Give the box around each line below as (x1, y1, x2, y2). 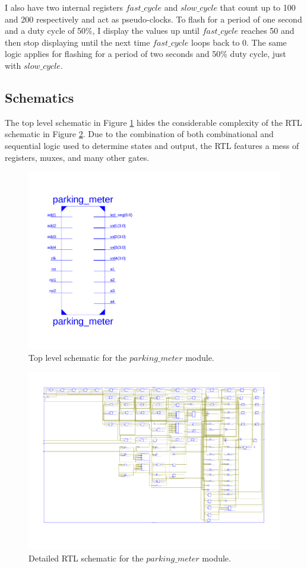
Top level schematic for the (29, 351, 127, 364)
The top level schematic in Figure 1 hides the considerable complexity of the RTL (5, 116, 302, 128)
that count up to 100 (220, 1, 296, 13)
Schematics (5, 88, 74, 106)
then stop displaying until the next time (5, 36, 150, 48)
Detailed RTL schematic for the (29, 552, 144, 564)
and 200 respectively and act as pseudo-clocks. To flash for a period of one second (5, 12, 302, 25)
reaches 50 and (240, 24, 295, 37)
